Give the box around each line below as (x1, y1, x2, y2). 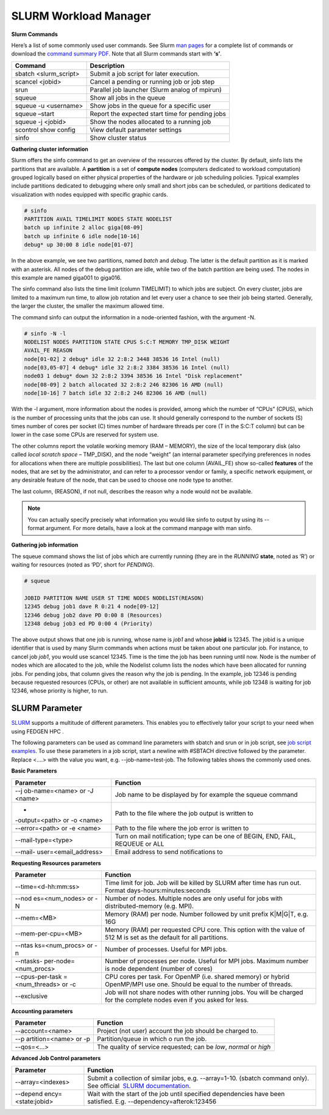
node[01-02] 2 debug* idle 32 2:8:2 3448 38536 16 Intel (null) (24, 355, 221, 363)
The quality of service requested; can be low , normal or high (97, 1043, 271, 1051)
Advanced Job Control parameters (11, 1055, 101, 1062)
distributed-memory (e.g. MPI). (104, 902, 194, 910)
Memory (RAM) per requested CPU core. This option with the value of (104, 926, 305, 934)
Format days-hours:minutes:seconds (104, 886, 211, 895)
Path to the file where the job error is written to (115, 824, 249, 832)
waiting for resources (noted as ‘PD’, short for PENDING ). (11, 561, 155, 568)
